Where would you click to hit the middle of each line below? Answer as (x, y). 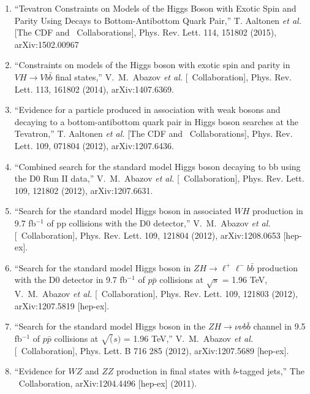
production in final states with (173, 371)
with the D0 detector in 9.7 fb (71, 280)
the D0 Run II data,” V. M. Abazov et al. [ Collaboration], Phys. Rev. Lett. (159, 178)
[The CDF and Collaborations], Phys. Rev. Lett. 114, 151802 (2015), (146, 32)
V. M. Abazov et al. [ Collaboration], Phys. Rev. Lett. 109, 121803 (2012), (156, 294)
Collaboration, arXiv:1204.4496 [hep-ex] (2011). (108, 383)
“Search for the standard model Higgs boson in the (110, 326)
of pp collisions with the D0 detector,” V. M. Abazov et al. (159, 222)
